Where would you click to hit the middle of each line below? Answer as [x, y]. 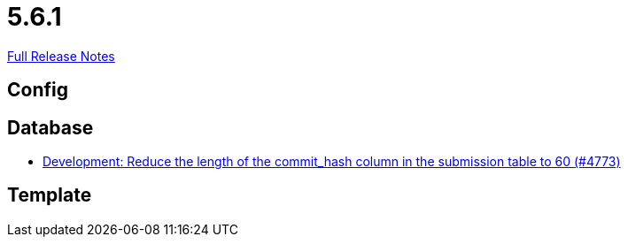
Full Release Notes [61, 56]
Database [50, 127]
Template [50, 195]
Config [38, 90]
